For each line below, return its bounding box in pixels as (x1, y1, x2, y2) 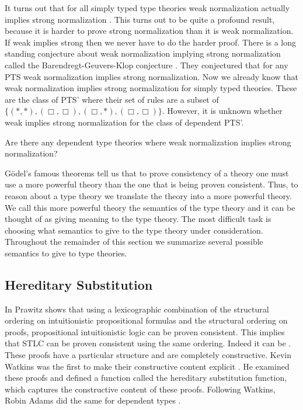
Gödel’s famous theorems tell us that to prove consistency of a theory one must (5, 166, 289, 179)
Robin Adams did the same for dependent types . (5, 394, 181, 406)
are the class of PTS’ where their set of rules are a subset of (5, 93, 219, 105)
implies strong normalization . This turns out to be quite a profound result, (5, 13, 275, 25)
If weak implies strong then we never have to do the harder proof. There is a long (5, 36, 296, 48)
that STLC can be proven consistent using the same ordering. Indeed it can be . (5, 337, 291, 349)
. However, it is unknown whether (162, 105, 283, 117)
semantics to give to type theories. (5, 246, 127, 259)
